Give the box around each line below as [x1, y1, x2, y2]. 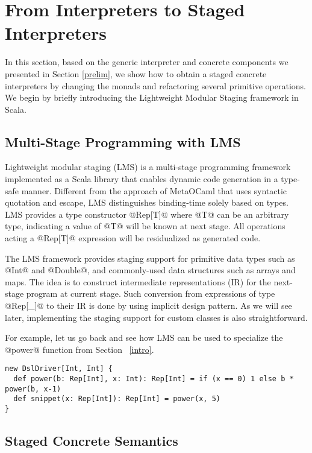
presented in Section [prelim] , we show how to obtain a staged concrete [5, 67, 267, 80]
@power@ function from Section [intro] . [5, 343, 154, 355]
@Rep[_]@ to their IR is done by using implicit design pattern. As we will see [5, 299, 292, 312]
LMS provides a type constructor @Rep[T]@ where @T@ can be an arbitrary [5, 207, 289, 220]
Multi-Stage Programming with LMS [5, 132, 241, 151]
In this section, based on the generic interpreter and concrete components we [5, 55, 289, 68]
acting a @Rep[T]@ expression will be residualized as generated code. [5, 232, 261, 244]
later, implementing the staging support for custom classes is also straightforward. [5, 311, 308, 323]
